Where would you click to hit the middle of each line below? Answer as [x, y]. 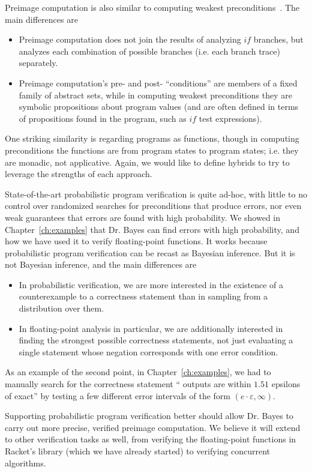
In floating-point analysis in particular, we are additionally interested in [151, 328]
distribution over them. [61, 308]
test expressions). [230, 118]
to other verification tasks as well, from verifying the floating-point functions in [151, 439]
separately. [38, 63]
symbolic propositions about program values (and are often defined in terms [159, 107]
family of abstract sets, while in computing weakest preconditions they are [155, 95]
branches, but [278, 39]
